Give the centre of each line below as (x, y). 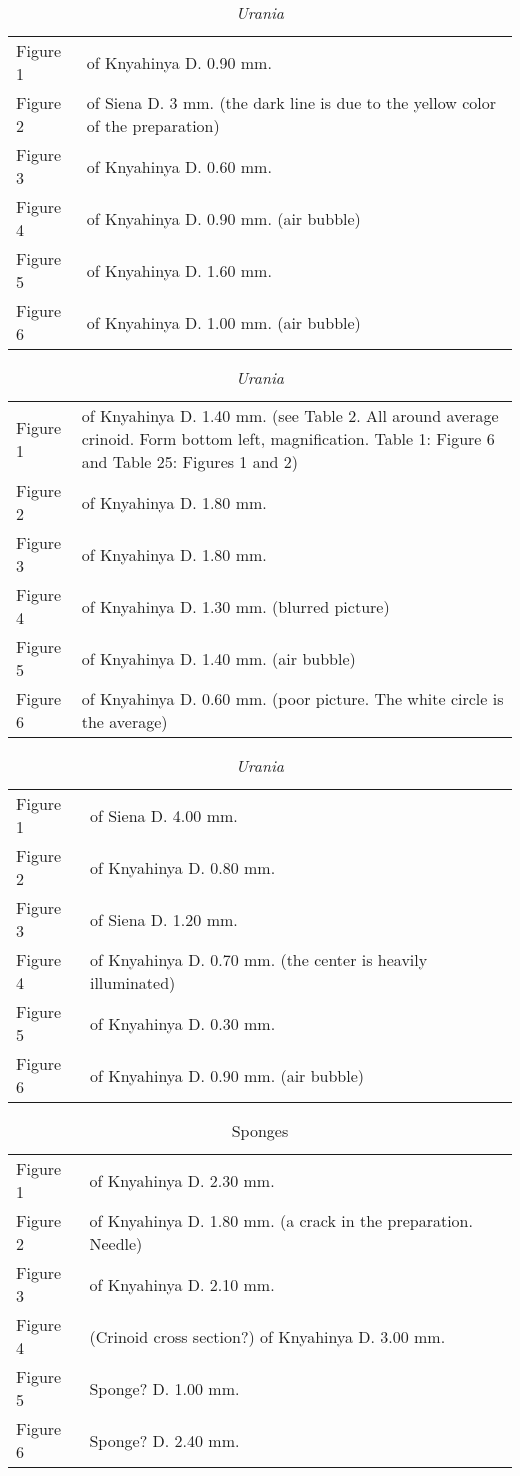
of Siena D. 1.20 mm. (163, 919)
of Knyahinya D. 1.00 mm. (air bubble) (223, 322)
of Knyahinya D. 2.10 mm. (182, 1284)
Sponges (260, 1130)
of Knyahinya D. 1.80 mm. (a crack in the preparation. (281, 1220)
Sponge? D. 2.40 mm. (164, 1440)
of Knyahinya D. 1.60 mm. (179, 270)
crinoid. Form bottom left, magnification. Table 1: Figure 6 (288, 438)
